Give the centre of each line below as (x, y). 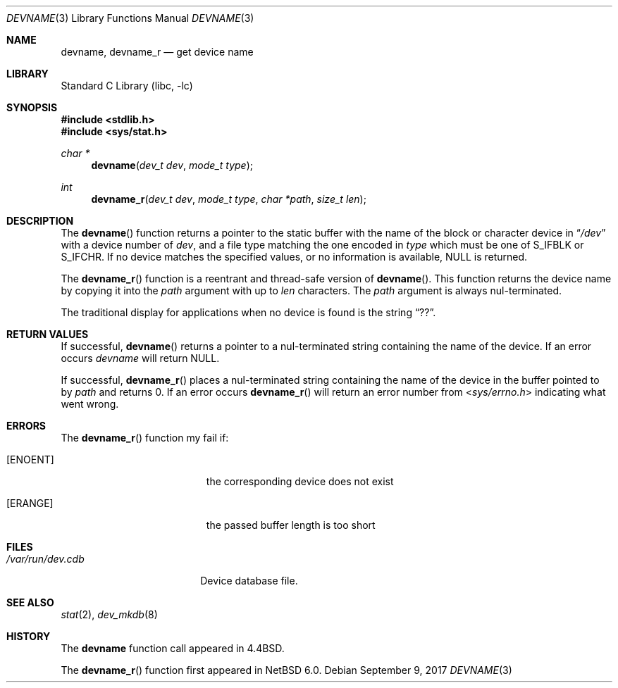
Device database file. (249, 581)
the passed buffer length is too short (291, 525)
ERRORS (26, 426)
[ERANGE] (30, 503)
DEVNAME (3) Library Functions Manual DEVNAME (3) (130, 18)
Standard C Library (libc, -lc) (127, 86)
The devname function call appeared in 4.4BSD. (173, 648)
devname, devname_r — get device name (157, 52)
